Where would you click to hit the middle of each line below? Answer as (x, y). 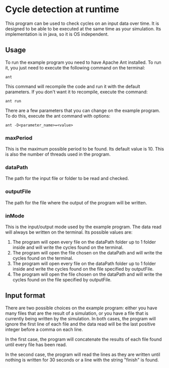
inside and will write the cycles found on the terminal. (68, 247)
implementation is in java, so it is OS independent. (57, 34)
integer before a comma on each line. (44, 329)
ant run (13, 101)
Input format (25, 296)
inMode (15, 215)
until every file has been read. (36, 344)
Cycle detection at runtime (62, 9)
